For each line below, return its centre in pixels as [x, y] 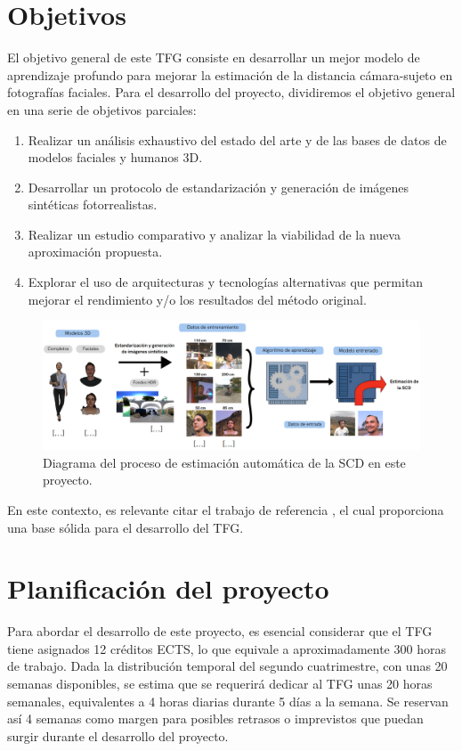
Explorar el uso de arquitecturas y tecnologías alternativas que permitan [226, 282]
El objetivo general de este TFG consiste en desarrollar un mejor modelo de [214, 57]
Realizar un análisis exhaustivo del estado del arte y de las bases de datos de [237, 139]
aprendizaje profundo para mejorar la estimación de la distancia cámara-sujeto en [230, 74]
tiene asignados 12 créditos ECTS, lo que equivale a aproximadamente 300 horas [227, 648]
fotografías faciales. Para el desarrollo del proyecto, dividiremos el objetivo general [231, 92]
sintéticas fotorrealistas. [93, 204]
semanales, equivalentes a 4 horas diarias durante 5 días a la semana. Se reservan [228, 701]
